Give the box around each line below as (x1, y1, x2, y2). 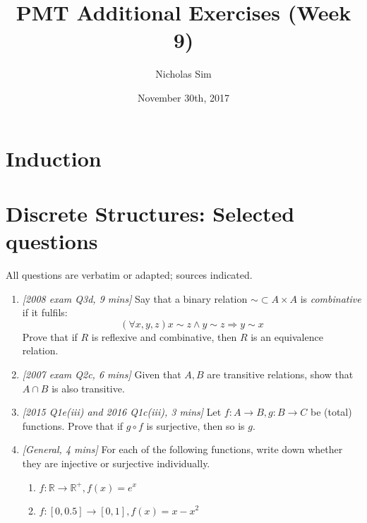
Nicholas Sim (155, 66, 212, 81)
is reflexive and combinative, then (91, 329, 237, 344)
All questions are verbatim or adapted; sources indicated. (6, 267, 253, 282)
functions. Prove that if (22, 418, 124, 433)
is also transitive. (52, 380, 125, 395)
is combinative (300, 291, 361, 306)
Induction (6, 143, 102, 172)
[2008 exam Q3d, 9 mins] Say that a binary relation (22, 291, 248, 306)
